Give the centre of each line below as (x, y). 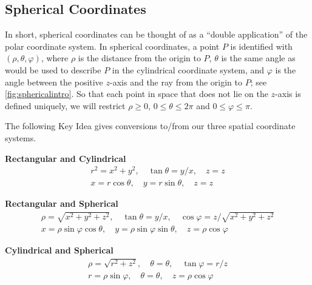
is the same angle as (258, 58)
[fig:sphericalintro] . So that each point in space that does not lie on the (137, 94)
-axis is (288, 94)
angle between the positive (54, 82)
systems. (21, 137)
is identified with (261, 46)
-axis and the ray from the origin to (176, 82)
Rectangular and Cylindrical (66, 158)
